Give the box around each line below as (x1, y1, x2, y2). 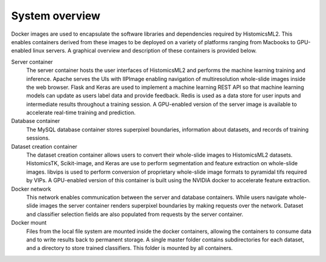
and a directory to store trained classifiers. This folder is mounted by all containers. (26, 244, 233, 252)
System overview (11, 9, 101, 22)
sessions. (26, 134, 50, 142)
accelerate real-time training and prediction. (26, 109, 136, 116)
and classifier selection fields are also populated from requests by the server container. (26, 211, 244, 218)
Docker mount (11, 219, 47, 226)
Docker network (11, 185, 51, 192)
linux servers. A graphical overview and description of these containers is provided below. (32, 47, 257, 54)
